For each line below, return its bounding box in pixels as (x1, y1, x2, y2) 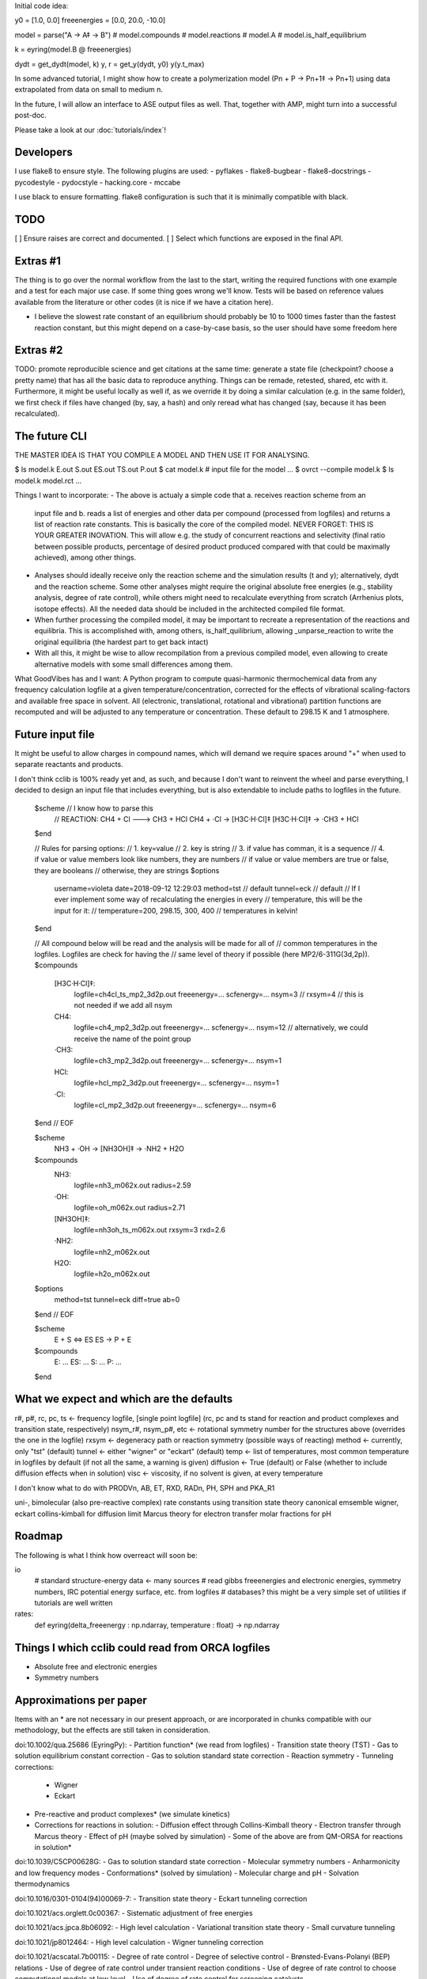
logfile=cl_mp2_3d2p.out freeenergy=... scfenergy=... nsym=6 (74, 1100, 277, 1110)
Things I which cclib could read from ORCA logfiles (14, 1641, 270, 1654)
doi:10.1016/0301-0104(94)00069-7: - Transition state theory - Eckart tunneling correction (14, 1894, 308, 1903)
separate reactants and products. (14, 760, 123, 769)
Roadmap (14, 1529, 63, 1543)
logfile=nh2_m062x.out (74, 1247, 150, 1256)
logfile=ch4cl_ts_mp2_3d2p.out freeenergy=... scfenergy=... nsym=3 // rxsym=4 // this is (74, 989, 364, 999)
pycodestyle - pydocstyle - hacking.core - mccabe (14, 177, 181, 187)
